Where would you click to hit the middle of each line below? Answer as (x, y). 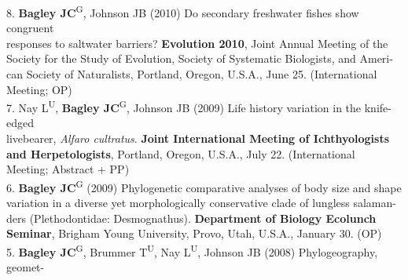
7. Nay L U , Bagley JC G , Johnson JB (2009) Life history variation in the (184, 106)
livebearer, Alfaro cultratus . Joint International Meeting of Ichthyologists (198, 138)
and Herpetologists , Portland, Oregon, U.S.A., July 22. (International (181, 153)
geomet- (26, 267)
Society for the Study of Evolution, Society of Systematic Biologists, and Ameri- (200, 58)
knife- (378, 107)
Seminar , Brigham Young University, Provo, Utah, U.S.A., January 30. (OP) (194, 233)
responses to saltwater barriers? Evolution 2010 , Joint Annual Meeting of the (197, 43)
